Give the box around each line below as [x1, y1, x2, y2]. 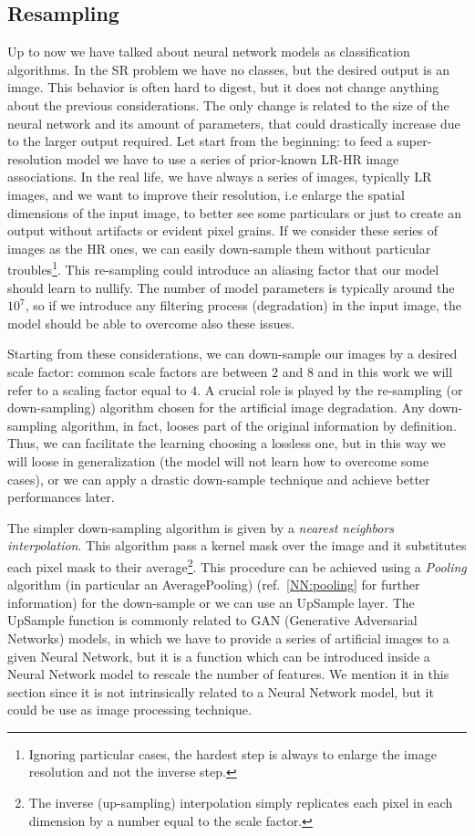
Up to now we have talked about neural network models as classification [7, 42, 410, 61]
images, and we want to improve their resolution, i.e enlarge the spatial [7, 184, 405, 204]
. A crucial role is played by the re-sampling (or [197, 380, 463, 399]
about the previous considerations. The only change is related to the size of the [7, 95, 449, 114]
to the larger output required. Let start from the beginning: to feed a [7, 131, 393, 151]
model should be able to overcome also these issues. [7, 313, 295, 332]
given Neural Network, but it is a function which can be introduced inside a [7, 646, 430, 665]
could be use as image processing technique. [7, 700, 252, 719]
